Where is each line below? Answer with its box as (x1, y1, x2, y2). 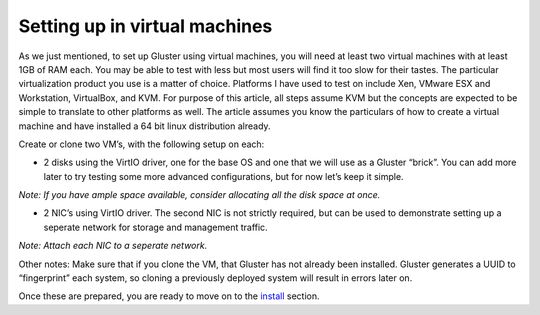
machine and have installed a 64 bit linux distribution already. (18, 120, 271, 132)
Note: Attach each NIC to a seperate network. (18, 240, 208, 252)
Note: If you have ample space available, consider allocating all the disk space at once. (18, 189, 381, 201)
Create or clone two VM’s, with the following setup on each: (18, 138, 265, 150)
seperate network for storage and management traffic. (43, 221, 269, 233)
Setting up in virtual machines (18, 15, 273, 37)
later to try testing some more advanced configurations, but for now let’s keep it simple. (43, 170, 404, 182)
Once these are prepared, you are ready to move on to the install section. (18, 290, 320, 302)
